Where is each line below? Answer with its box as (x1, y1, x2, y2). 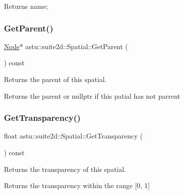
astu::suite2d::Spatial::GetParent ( (25, 41, 128, 51)
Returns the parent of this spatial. (4, 74, 106, 84)
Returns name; (4, 1, 48, 11)
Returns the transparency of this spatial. (4, 164, 126, 174)
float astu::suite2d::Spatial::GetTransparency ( (4, 131, 143, 141)
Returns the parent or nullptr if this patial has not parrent (4, 90, 181, 101)
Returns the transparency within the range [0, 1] (4, 180, 150, 191)
